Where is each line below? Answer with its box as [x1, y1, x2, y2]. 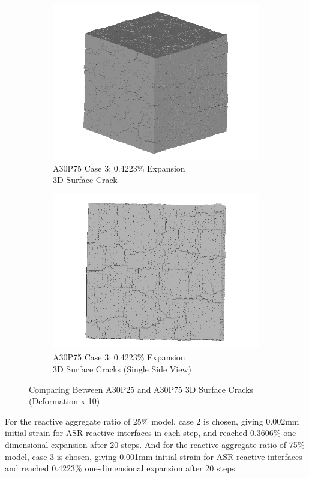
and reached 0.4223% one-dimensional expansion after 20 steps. [5, 462, 238, 474]
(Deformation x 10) [29, 395, 100, 407]
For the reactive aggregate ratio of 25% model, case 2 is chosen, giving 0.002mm [5, 414, 299, 427]
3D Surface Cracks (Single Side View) [53, 362, 191, 375]
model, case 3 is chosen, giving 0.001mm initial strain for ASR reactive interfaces [5, 450, 302, 462]
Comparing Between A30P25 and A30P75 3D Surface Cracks [29, 383, 253, 395]
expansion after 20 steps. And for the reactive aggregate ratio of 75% [51, 438, 305, 450]
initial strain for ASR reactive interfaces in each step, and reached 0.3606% [5, 426, 281, 439]
